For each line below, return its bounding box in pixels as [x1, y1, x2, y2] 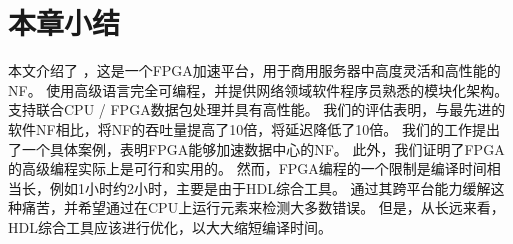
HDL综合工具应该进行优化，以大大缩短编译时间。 [8, 216, 332, 237]
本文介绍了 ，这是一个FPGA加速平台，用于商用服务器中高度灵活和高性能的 [8, 60, 501, 81]
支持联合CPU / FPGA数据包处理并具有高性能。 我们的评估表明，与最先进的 [8, 99, 506, 120]
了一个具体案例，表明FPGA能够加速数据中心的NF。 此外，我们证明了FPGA [8, 138, 505, 159]
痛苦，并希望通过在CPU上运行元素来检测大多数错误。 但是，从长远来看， [21, 197, 505, 218]
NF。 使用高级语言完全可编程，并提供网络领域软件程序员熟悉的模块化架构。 [8, 79, 509, 100]
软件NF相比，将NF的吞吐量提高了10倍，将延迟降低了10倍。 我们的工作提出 [8, 118, 500, 139]
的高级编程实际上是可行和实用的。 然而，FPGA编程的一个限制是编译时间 [8, 158, 487, 179]
